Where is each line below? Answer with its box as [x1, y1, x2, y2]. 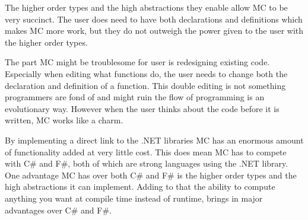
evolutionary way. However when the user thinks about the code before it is [5, 102, 280, 114]
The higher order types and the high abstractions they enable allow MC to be [5, 1, 288, 13]
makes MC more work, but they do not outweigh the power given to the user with [5, 24, 304, 37]
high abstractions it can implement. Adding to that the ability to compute [5, 180, 275, 193]
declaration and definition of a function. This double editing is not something [5, 79, 286, 91]
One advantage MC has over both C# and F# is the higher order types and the [5, 168, 297, 181]
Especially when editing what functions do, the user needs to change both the [5, 67, 288, 79]
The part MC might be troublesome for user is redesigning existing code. [5, 56, 270, 68]
